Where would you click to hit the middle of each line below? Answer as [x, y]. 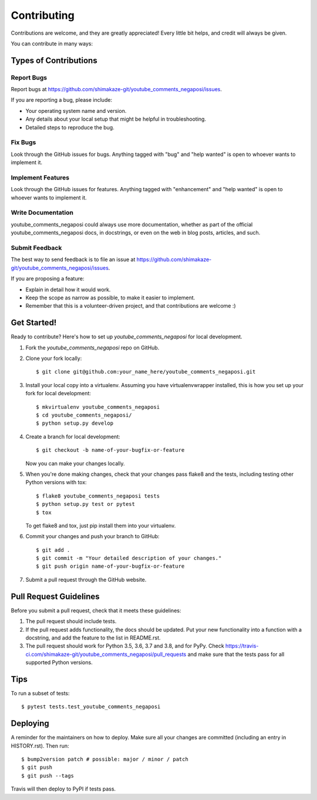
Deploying [30, 724]
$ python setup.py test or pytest [85, 504]
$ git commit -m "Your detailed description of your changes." [129, 558]
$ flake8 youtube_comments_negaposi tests [98, 496]
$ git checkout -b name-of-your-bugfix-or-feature [110, 450]
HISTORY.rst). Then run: [40, 746]
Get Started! [34, 323]
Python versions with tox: [56, 482]
